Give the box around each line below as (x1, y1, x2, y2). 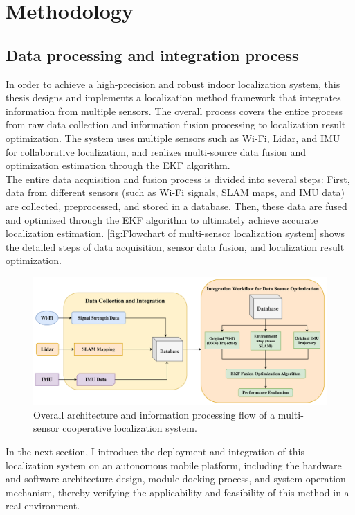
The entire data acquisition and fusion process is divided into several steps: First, (6, 171, 350, 186)
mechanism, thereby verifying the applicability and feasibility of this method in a (6, 485, 349, 499)
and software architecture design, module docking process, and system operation (6, 471, 346, 486)
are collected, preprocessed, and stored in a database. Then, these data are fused (6, 198, 347, 213)
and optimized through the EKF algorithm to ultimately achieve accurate (6, 212, 318, 227)
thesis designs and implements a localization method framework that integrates (6, 90, 341, 105)
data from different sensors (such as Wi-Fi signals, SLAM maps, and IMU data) (6, 185, 345, 200)
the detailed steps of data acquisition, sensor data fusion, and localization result (6, 239, 345, 254)
